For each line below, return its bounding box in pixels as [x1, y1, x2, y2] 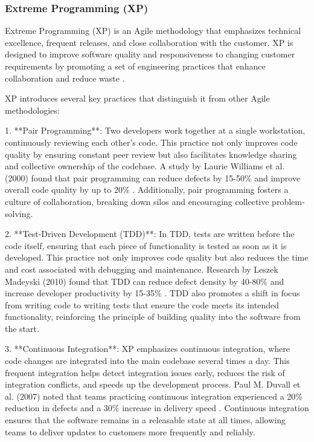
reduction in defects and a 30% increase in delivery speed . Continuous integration [5, 401, 309, 414]
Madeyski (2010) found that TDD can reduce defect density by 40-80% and [5, 275, 284, 287]
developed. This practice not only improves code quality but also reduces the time [5, 251, 309, 264]
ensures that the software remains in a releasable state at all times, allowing [5, 414, 286, 426]
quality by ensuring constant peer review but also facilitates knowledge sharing [5, 148, 297, 160]
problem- [272, 195, 305, 207]
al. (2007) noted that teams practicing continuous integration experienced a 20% [5, 389, 303, 402]
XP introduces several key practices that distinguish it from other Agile [5, 92, 270, 105]
